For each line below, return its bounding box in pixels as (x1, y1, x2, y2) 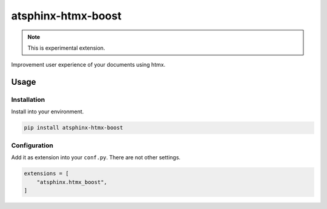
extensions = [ (24, 170, 69, 177)
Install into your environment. (11, 108, 84, 115)
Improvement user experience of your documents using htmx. (11, 61, 166, 68)
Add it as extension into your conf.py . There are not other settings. (11, 154, 181, 161)
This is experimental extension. (27, 44, 105, 51)
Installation (11, 96, 45, 104)
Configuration (11, 141, 54, 150)
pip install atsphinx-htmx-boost (24, 124, 124, 131)
